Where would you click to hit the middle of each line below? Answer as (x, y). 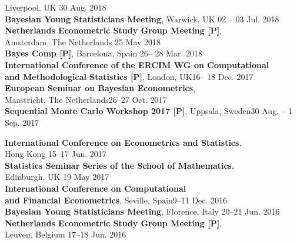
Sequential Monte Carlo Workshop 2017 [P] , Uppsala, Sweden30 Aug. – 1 (149, 111)
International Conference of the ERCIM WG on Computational (137, 64)
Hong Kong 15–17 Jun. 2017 (56, 154)
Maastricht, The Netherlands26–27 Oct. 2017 (86, 99)
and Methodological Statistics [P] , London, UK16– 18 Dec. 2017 (129, 76)
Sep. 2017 (22, 122)
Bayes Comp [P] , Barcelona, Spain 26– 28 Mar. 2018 (104, 53)
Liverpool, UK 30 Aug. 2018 (56, 7)
